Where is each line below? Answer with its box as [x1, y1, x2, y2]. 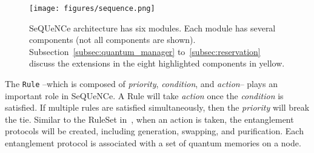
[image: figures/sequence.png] [29, 4, 155, 13]
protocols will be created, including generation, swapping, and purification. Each [5, 125, 304, 137]
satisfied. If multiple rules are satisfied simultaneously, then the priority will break [5, 101, 310, 114]
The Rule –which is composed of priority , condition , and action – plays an [5, 77, 278, 90]
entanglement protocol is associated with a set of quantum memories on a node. [5, 137, 301, 149]
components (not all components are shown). [29, 33, 196, 46]
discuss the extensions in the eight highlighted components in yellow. [29, 57, 285, 70]
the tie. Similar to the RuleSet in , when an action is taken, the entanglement [5, 112, 294, 125]
